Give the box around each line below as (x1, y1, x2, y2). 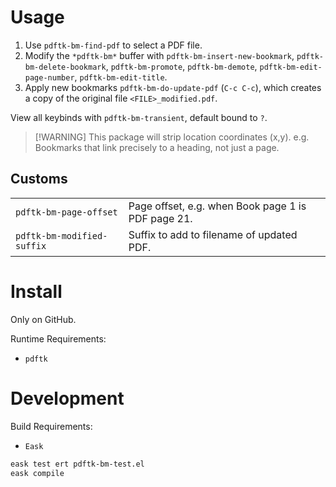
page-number (24, 72, 75, 83)
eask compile (10, 468, 65, 478)
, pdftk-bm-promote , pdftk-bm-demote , (105, 60, 258, 72)
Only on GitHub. (10, 313, 77, 325)
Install (10, 280, 63, 303)
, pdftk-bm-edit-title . (74, 71, 168, 83)
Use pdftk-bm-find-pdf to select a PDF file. (24, 39, 203, 51)
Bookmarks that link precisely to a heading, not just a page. (34, 141, 280, 153)
